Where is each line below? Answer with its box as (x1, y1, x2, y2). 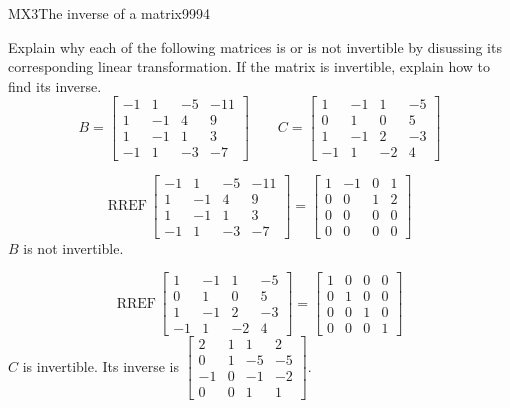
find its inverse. (8, 75, 102, 96)
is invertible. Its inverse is (22, 355, 179, 376)
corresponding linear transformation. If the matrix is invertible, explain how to (8, 56, 491, 77)
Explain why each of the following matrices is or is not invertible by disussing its (8, 36, 502, 57)
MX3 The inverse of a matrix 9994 (8, 3, 210, 23)
